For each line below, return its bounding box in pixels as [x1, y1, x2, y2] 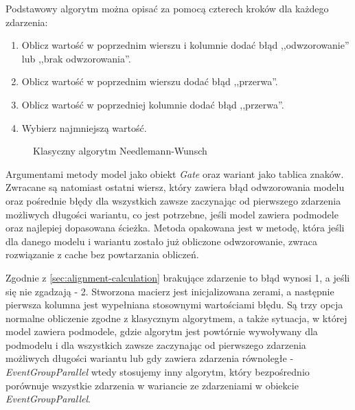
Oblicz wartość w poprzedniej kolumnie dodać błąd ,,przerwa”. [21, 97, 284, 111]
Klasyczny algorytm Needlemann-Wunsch [33, 144, 207, 158]
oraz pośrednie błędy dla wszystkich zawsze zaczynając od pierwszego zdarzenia [5, 193, 341, 207]
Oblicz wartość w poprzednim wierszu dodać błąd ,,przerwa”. [21, 74, 278, 89]
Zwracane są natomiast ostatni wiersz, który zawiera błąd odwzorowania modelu [5, 180, 345, 194]
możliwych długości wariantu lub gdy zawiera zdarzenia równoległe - [5, 351, 294, 365]
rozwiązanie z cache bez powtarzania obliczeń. [5, 247, 199, 262]
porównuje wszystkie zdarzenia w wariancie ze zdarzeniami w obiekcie [5, 378, 299, 392]
